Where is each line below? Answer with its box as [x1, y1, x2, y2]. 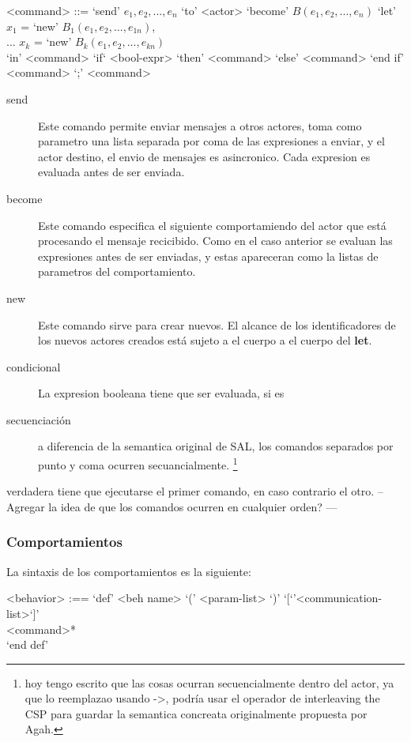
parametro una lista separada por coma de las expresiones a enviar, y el [38, 133, 385, 149]
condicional [6, 358, 61, 375]
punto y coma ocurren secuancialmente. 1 [38, 454, 238, 473]
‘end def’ [6, 636, 48, 653]
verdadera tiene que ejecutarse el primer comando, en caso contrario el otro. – [6, 483, 383, 499]
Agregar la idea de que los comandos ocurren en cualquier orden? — [6, 498, 337, 514]
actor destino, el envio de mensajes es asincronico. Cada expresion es [38, 148, 371, 164]
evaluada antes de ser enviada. [38, 164, 185, 180]
